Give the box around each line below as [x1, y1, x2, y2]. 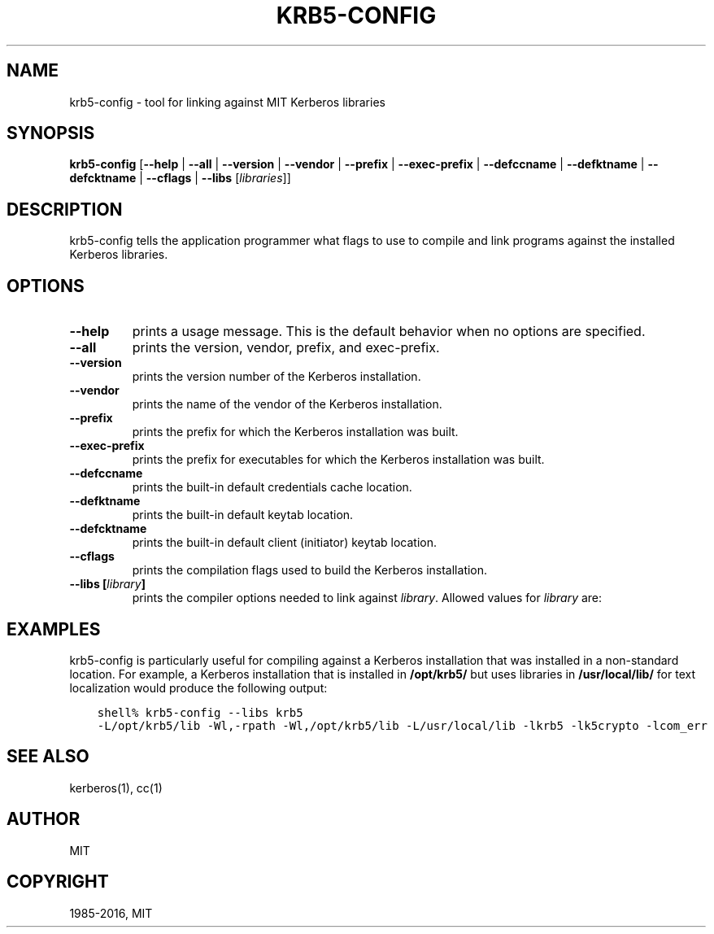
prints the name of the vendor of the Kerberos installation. [132, 397, 442, 412]
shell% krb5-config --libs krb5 [97, 705, 303, 719]
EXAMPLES [7, 618, 101, 639]
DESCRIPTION [7, 199, 123, 220]
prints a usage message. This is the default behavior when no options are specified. [132, 323, 646, 340]
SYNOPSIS [7, 123, 95, 144]
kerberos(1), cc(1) [69, 780, 163, 795]
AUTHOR [7, 809, 81, 830]
